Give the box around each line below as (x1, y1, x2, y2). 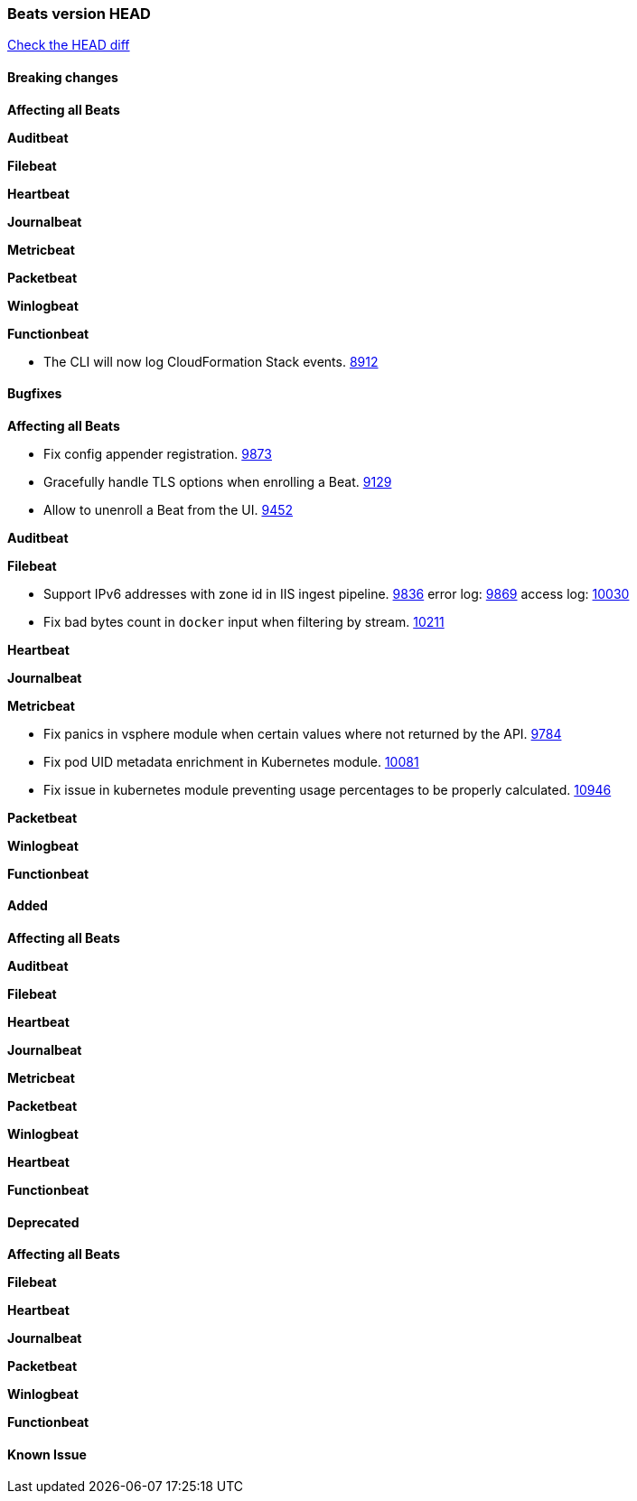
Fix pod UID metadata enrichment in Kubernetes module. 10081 (43, 753, 419, 769)
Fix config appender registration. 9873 (43, 445, 272, 461)
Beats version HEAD (7, 5, 151, 23)
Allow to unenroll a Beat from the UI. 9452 (43, 501, 294, 517)
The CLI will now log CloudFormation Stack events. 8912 (43, 353, 379, 369)
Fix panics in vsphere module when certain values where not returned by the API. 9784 (43, 725, 562, 741)
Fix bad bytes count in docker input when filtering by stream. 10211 (43, 613, 445, 629)
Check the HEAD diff (7, 37, 130, 53)
